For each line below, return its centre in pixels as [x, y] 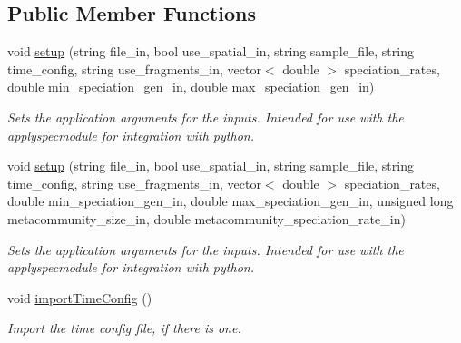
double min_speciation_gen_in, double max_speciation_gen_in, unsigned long [230, 201]
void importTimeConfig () [80, 297]
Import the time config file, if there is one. [124, 328]
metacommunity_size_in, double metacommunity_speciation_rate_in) [206, 218]
